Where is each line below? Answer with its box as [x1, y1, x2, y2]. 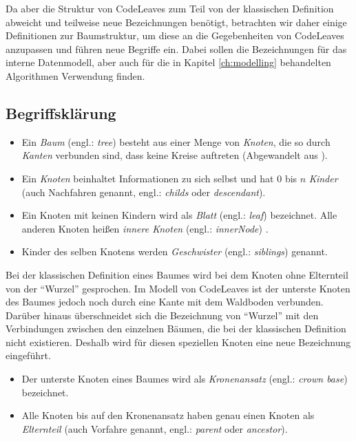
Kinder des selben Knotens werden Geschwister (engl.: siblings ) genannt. [21, 244, 328, 259]
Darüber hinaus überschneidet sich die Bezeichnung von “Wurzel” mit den [6, 308, 319, 322]
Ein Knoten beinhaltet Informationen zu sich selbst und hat [21, 171, 274, 185]
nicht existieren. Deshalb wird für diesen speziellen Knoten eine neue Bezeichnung [6, 334, 351, 349]
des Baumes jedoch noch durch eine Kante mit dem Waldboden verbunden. [6, 294, 324, 309]
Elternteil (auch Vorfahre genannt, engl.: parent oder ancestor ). [21, 421, 288, 435]
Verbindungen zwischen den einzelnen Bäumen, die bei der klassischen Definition [6, 321, 346, 336]
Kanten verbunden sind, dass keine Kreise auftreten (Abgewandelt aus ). [21, 148, 328, 162]
